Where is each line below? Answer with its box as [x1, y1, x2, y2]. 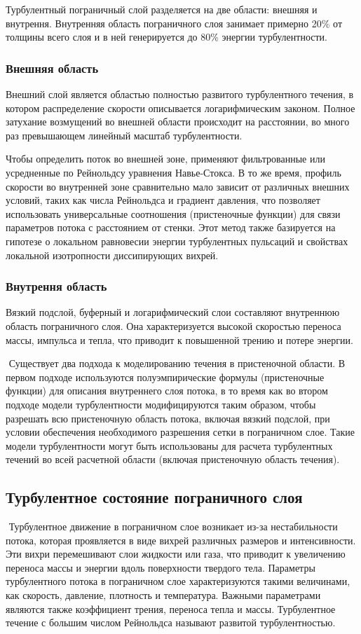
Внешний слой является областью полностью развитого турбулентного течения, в [6, 87, 354, 101]
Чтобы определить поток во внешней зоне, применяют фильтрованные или [6, 151, 325, 166]
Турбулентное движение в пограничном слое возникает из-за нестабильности [8, 519, 338, 534]
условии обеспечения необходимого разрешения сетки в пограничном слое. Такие [6, 425, 355, 439]
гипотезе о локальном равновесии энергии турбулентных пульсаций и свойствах [6, 233, 348, 248]
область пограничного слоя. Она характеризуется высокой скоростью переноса [6, 318, 341, 333]
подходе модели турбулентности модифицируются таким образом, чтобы [6, 397, 316, 411]
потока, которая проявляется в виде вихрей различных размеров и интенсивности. [6, 532, 356, 547]
